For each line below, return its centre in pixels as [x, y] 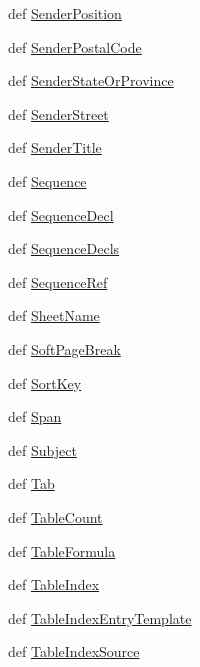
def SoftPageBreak [64, 348]
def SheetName [54, 315]
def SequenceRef [58, 281]
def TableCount [55, 516]
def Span [35, 416]
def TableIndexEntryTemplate [100, 617]
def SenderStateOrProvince [91, 80]
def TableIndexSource [74, 651]
